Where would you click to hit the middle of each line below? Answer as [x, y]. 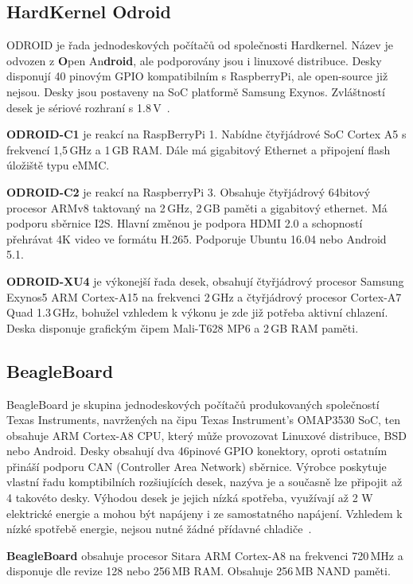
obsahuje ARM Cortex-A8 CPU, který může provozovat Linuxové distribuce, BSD [206, 435]
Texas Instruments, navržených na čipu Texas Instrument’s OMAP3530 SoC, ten [204, 420]
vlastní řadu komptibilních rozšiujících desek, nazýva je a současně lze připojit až [205, 482]
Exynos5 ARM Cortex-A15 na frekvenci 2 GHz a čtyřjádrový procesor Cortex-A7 [204, 296]
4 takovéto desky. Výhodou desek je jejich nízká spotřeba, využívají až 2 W [190, 498]
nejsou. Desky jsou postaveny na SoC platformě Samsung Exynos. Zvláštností [196, 91]
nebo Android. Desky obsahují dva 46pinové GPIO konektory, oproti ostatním [197, 451]
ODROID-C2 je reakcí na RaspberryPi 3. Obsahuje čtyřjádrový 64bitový [189, 191]
